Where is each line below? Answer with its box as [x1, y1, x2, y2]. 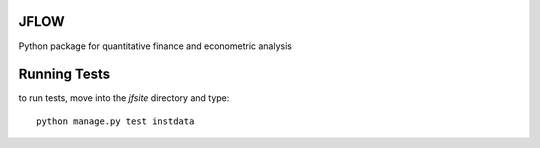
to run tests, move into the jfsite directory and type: [18, 92, 230, 104]
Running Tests [18, 66, 110, 83]
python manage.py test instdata [36, 115, 195, 127]
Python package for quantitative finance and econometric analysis [18, 40, 292, 52]
